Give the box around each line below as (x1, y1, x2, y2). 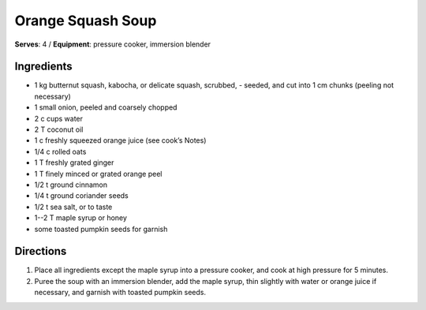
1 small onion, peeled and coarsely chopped (34, 103, 177, 112)
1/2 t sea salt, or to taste (34, 202, 113, 211)
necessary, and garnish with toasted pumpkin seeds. (34, 288, 207, 297)
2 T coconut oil (34, 125, 84, 134)
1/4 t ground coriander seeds (34, 191, 129, 200)
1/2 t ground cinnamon (34, 180, 108, 189)
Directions (14, 245, 67, 258)
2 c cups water (34, 114, 83, 123)
